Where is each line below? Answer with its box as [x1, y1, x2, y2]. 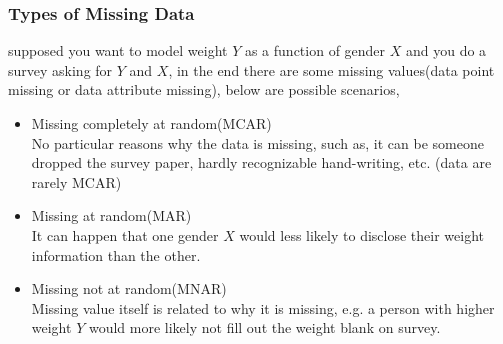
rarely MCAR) [31, 171, 122, 192]
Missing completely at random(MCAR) [31, 113, 272, 133]
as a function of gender [244, 40, 386, 61]
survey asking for [8, 59, 113, 80]
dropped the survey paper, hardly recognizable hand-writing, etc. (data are [31, 152, 492, 173]
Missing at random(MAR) [31, 205, 192, 226]
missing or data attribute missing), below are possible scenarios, [8, 79, 400, 100]
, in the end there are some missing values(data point [168, 59, 495, 80]
